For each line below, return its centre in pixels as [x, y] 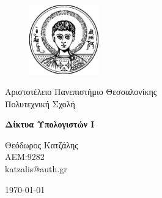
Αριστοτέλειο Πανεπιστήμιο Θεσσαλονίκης [81, 91]
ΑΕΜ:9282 [25, 157]
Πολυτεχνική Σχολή [40, 103]
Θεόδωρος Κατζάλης [42, 144]
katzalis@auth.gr [36, 168]
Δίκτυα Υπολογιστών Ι [50, 124]
